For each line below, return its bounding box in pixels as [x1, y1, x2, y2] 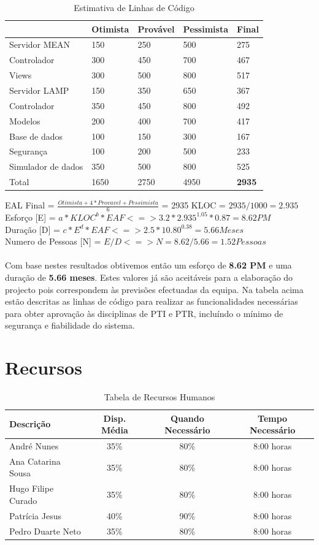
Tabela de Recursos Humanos [104, 391, 215, 403]
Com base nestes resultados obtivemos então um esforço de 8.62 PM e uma [5, 259, 292, 272]
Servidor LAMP [9, 83, 69, 96]
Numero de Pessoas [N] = [5, 235, 101, 248]
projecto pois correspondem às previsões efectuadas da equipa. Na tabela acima [5, 283, 304, 295]
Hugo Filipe [9, 482, 54, 495]
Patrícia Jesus [9, 509, 61, 522]
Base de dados [9, 129, 63, 142]
